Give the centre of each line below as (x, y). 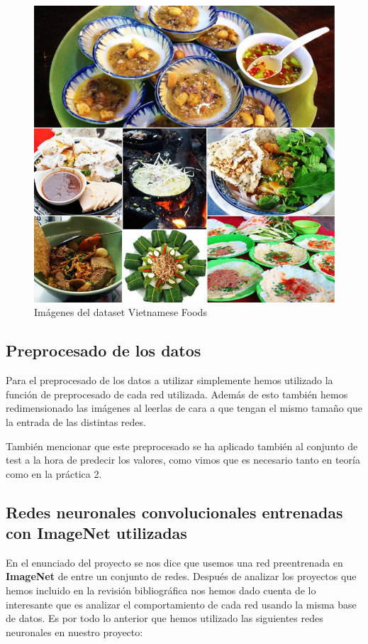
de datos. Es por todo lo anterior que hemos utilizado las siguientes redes (165, 618)
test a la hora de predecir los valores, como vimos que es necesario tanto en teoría (183, 460)
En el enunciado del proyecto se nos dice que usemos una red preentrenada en (174, 562)
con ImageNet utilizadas (96, 533)
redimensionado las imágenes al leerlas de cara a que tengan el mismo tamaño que (184, 408)
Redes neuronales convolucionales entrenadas (174, 512)
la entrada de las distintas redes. (76, 421)
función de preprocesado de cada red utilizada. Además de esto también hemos (177, 394)
